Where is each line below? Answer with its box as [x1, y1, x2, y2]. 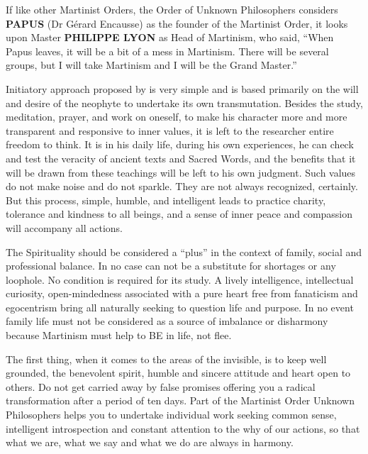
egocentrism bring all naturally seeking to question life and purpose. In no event [6, 299, 354, 314]
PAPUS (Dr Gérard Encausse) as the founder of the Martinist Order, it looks [6, 16, 348, 31]
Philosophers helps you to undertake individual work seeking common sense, [6, 407, 337, 422]
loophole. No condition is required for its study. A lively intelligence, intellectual [6, 272, 354, 287]
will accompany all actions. [6, 220, 123, 235]
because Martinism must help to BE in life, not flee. [6, 328, 232, 343]
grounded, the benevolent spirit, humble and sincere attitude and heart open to [6, 365, 351, 380]
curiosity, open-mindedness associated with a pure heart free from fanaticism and [6, 286, 358, 301]
